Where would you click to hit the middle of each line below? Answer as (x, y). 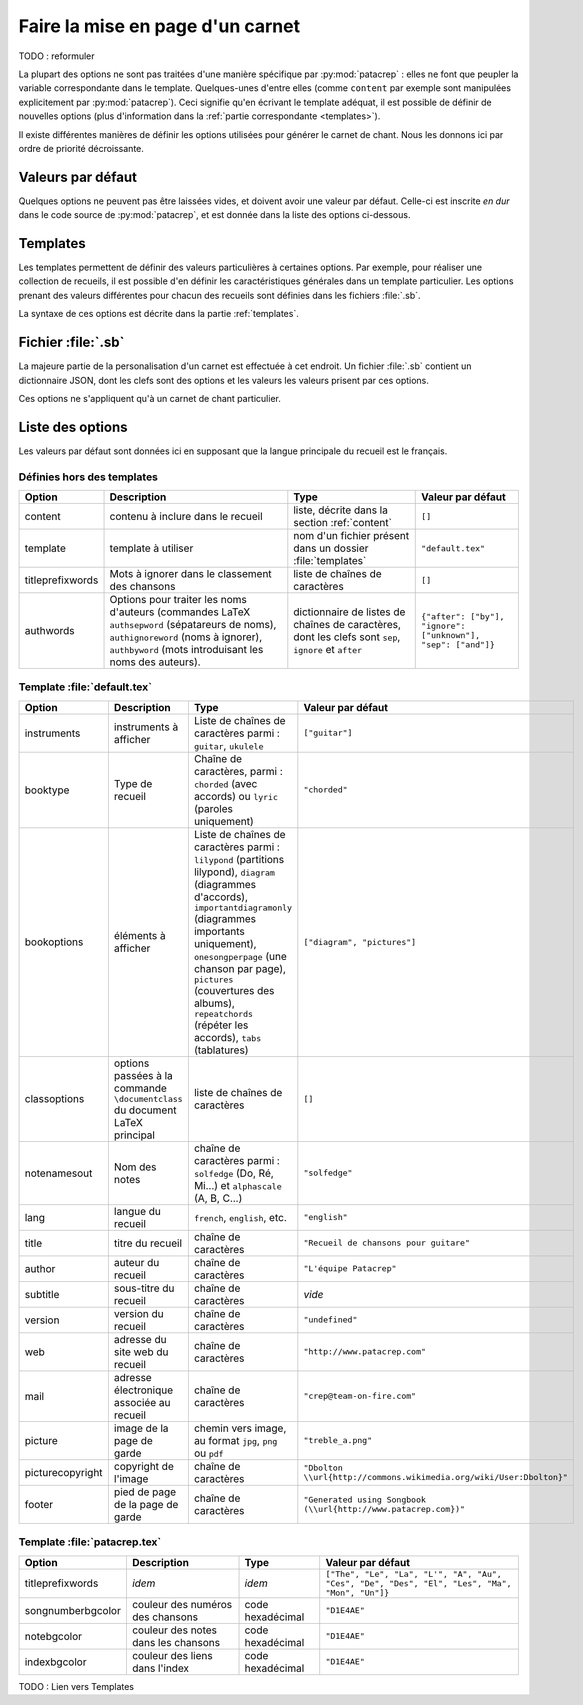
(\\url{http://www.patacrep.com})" (384, 1508)
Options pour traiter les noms (178, 599)
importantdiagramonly (243, 907)
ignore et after (328, 649)
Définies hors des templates (88, 477)
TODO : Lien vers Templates (76, 1686)
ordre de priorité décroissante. (81, 148)
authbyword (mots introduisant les (186, 649)
